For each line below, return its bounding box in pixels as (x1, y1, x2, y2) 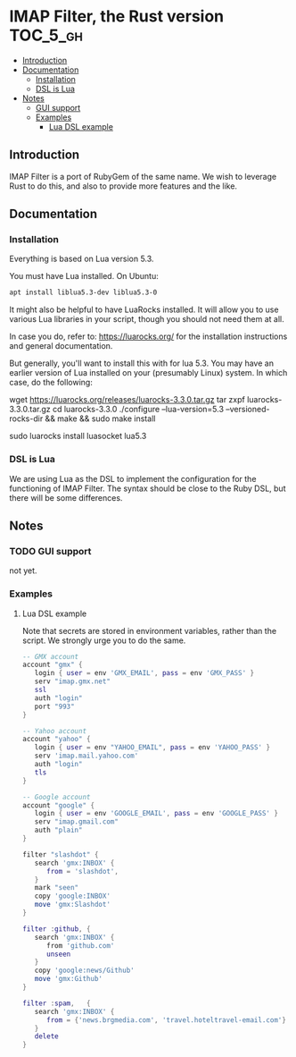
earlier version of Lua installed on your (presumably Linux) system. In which (9, 368, 288, 378)
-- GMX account (21, 652, 79, 661)
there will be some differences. (9, 492, 123, 503)
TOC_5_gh (9, 25, 83, 46)
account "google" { (21, 800, 95, 810)
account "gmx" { (21, 660, 83, 670)
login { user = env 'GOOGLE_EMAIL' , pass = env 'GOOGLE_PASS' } (34, 809, 279, 818)
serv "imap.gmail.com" (34, 817, 119, 826)
